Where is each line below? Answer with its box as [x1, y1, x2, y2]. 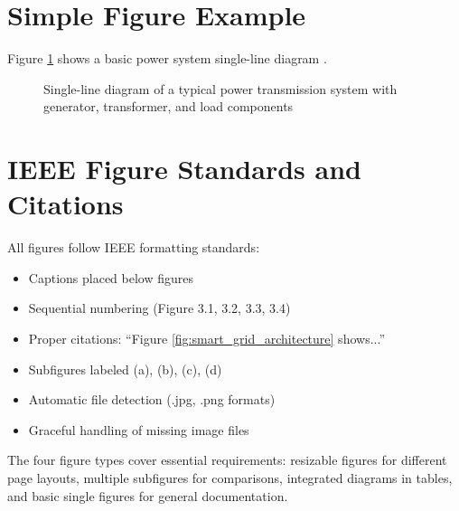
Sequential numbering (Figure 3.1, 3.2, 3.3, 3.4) [28, 298, 291, 317]
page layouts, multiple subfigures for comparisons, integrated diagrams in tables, [7, 468, 453, 487]
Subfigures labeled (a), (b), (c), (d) [28, 359, 222, 378]
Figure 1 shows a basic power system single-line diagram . [7, 49, 327, 68]
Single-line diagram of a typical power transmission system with [43, 79, 398, 98]
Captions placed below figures [28, 268, 193, 287]
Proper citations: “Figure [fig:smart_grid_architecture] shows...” [28, 329, 385, 347]
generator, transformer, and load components [43, 97, 294, 116]
